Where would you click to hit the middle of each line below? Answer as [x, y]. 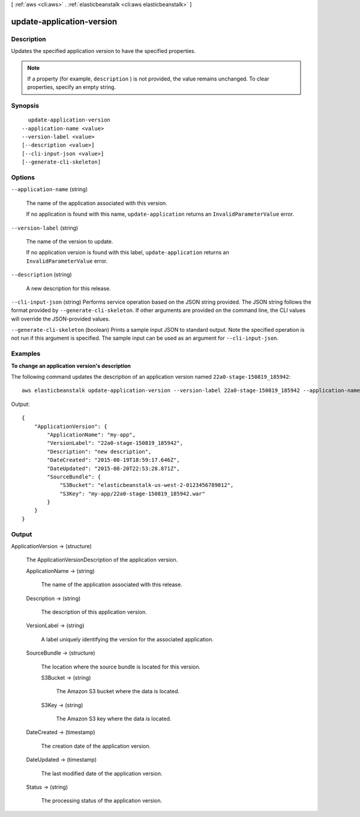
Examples [26, 353]
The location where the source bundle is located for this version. [121, 667]
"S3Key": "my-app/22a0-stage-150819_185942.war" [132, 494]
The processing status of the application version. [101, 801]
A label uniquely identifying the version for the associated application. [127, 639]
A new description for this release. [68, 288]
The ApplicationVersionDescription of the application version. [102, 560]
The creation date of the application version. [96, 746]
